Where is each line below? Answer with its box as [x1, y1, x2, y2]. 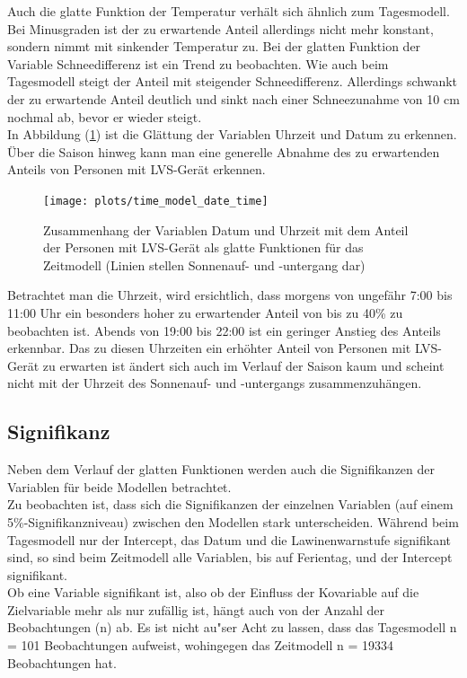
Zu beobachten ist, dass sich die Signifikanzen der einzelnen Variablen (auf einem [7, 495, 454, 514]
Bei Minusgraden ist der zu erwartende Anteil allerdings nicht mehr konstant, [7, 19, 434, 38]
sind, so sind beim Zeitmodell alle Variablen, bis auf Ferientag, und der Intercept [7, 548, 453, 567]
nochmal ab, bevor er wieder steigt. [7, 107, 202, 126]
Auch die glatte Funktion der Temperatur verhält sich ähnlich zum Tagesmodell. [7, 2, 450, 20]
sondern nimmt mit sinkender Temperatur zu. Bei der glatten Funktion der [7, 37, 421, 56]
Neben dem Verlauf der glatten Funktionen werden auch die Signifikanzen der [7, 460, 436, 479]
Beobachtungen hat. [7, 653, 117, 672]
